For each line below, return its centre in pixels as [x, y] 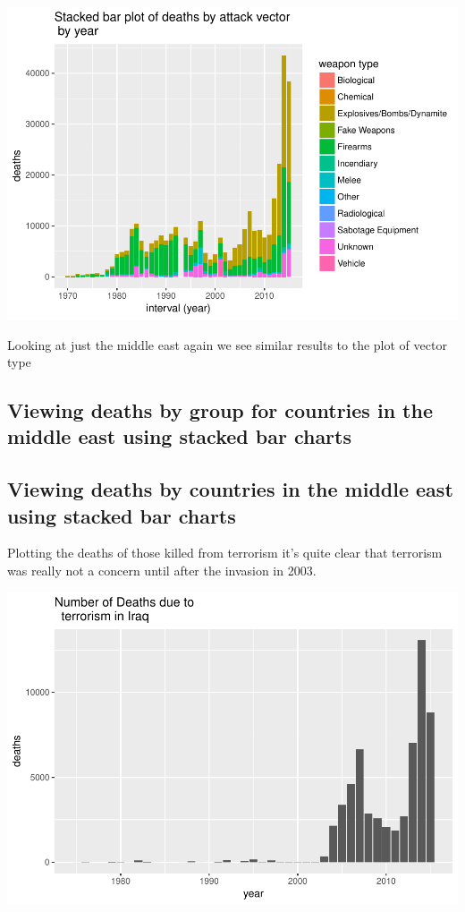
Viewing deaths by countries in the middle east [230, 489]
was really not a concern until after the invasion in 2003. [162, 571]
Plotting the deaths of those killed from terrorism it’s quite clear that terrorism [225, 553]
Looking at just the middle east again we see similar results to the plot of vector [227, 344]
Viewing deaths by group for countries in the [220, 410]
